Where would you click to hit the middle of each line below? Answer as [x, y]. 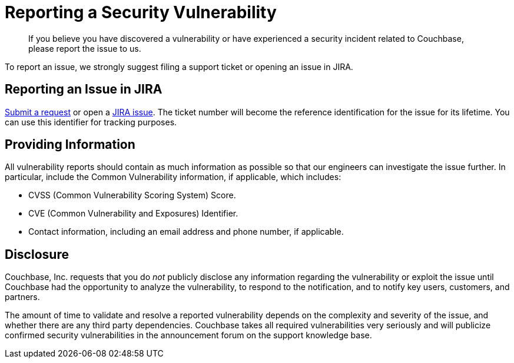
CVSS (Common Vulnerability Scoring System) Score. [132, 195]
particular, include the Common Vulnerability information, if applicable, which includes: [173, 177]
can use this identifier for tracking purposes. [91, 122]
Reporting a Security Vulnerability [141, 12]
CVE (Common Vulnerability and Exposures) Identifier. [133, 214]
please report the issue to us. [85, 48]
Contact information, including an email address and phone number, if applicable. [186, 232]
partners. [22, 297]
